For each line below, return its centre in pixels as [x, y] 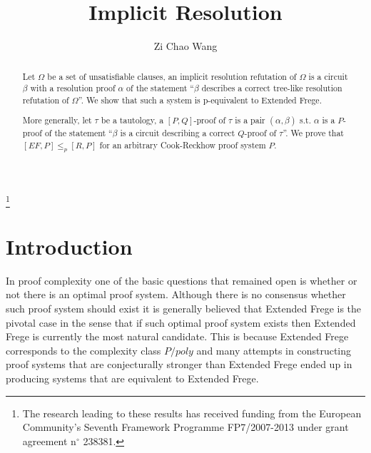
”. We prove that [313, 133]
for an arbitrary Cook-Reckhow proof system [183, 145]
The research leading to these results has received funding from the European [192, 413]
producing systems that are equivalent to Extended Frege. [132, 378]
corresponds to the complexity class [83, 350]
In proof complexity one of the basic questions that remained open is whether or [182, 280]
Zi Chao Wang [185, 46]
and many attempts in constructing [274, 350]
